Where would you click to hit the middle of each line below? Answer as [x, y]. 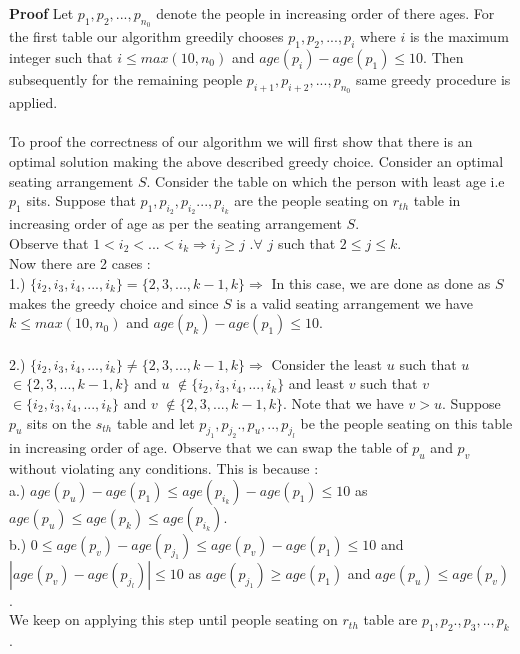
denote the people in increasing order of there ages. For [325, 13]
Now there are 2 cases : [80, 263]
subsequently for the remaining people [126, 79]
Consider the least [327, 363]
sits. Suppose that [81, 200]
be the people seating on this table [406, 422]
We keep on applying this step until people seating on [173, 619]
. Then [443, 57]
